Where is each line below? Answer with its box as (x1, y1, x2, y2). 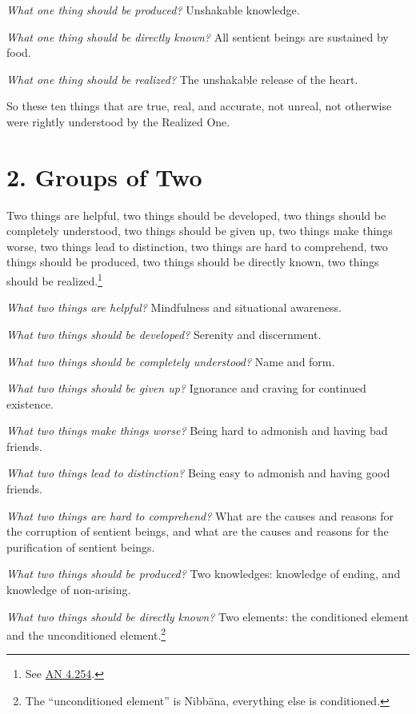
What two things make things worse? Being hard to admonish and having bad (6, 422, 388, 439)
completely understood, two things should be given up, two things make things (6, 222, 393, 239)
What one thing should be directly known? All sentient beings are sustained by (6, 28, 389, 45)
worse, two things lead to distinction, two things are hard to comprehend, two (6, 237, 388, 254)
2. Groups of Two (6, 160, 202, 193)
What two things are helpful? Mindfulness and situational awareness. (6, 299, 342, 316)
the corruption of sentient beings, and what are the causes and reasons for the (6, 523, 389, 540)
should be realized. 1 (6, 270, 102, 289)
